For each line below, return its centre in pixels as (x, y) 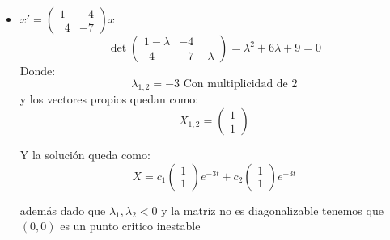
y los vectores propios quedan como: (109, 99)
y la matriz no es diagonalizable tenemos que (272, 210)
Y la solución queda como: (85, 154)
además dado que (63, 210)
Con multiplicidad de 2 (240, 84)
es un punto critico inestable (130, 226)
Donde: (38, 70)
